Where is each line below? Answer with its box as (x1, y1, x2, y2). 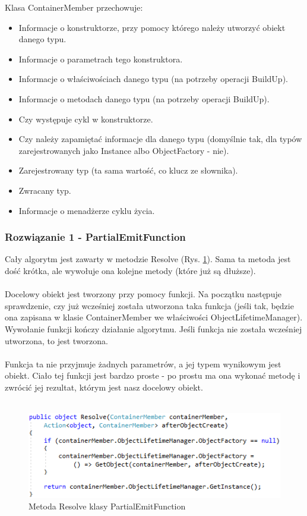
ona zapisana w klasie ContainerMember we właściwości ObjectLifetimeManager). (5, 311, 303, 323)
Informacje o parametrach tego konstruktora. (18, 52, 183, 65)
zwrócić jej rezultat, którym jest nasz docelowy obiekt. (5, 380, 203, 393)
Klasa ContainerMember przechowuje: (5, 1, 143, 13)
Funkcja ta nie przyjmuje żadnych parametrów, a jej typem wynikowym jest (5, 357, 281, 370)
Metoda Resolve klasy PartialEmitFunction (29, 500, 186, 512)
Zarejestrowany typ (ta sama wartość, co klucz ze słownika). (18, 164, 238, 177)
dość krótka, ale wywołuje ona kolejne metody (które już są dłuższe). (5, 264, 256, 276)
